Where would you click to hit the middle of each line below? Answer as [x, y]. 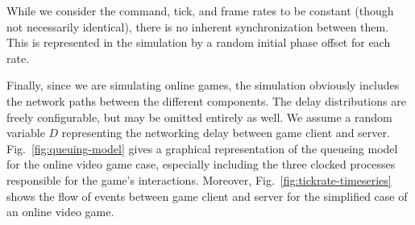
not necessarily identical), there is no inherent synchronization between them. [198, 26]
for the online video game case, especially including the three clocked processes [201, 164]
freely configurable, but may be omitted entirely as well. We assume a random [199, 117]
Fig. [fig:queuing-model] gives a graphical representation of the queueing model [202, 148]
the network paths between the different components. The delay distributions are [206, 100]
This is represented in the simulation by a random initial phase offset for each [199, 42]
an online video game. [60, 212]
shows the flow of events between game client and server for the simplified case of [207, 196]
